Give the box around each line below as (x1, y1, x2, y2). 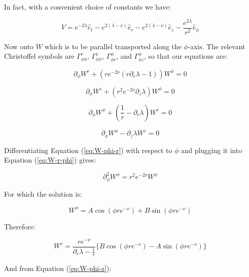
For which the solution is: (4, 188, 82, 199)
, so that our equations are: (144, 51, 227, 61)
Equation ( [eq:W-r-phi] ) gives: (4, 155, 96, 165)
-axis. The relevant (188, 41, 245, 51)
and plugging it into (181, 145, 242, 155)
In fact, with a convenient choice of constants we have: (4, 2, 171, 12)
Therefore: (4, 221, 36, 231)
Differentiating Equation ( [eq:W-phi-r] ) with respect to (4, 145, 172, 155)
